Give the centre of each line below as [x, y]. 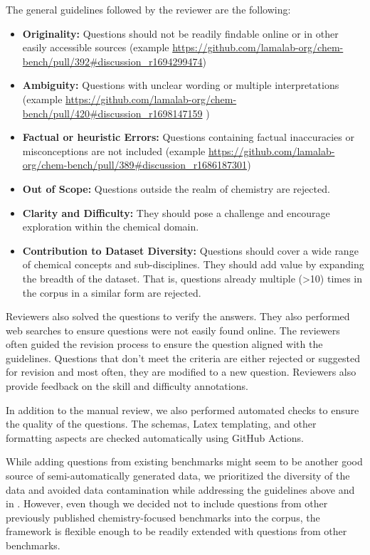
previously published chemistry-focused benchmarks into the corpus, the [163, 517]
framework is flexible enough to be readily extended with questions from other [176, 531]
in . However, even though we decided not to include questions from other [167, 503]
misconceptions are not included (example [114, 150]
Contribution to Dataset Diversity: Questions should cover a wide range [190, 250]
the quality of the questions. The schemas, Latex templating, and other [161, 424]
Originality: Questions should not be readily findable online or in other [180, 33]
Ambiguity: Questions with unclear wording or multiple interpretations [181, 85]
